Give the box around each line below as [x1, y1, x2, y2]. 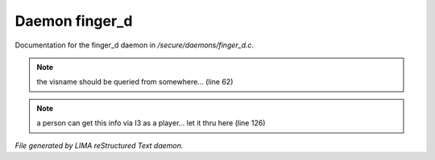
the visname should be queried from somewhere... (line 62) [36, 77, 234, 87]
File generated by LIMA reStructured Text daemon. [14, 141, 184, 150]
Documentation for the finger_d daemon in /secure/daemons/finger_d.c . [14, 40, 255, 50]
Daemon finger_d [14, 12, 133, 30]
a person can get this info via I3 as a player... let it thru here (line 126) [36, 118, 266, 128]
